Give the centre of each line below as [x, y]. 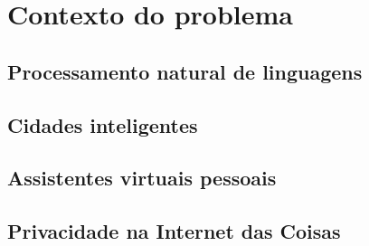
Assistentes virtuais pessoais [142, 178]
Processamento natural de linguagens [185, 71]
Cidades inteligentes [103, 124]
